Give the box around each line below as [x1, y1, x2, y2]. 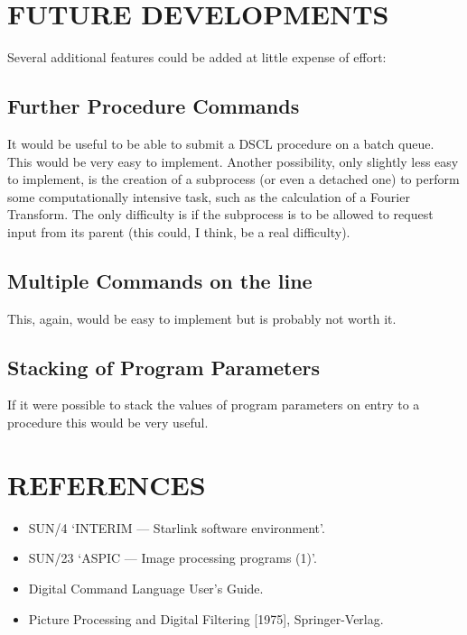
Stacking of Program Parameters [7, 353, 320, 381]
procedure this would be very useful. [7, 413, 209, 432]
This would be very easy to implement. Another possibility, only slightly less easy [7, 152, 459, 170]
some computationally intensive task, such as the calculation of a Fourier [7, 187, 410, 206]
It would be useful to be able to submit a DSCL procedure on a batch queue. [7, 133, 434, 152]
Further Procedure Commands [7, 92, 300, 120]
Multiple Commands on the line [7, 266, 313, 294]
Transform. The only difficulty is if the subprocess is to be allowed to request [7, 205, 434, 224]
